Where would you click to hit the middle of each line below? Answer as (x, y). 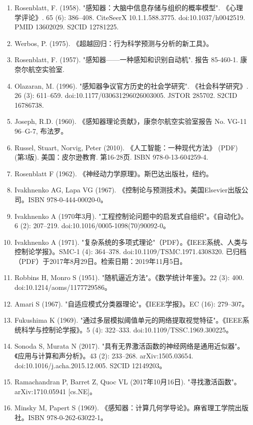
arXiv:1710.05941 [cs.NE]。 (55, 391)
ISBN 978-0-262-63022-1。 (68, 417)
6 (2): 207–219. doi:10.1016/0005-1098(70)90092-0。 (92, 225)
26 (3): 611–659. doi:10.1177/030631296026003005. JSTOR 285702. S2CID (126, 95)
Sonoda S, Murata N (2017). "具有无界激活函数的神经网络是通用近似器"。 (129, 346)
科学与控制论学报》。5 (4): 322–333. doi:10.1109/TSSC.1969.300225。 (127, 329)
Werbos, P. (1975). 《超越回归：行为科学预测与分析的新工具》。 (114, 43)
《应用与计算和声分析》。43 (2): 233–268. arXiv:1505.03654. (104, 356)
